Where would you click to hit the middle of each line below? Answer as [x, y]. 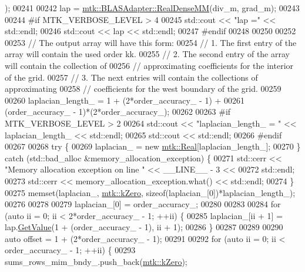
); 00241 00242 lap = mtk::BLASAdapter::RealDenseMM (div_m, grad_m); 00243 [152, 8]
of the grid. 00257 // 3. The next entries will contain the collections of [131, 77]
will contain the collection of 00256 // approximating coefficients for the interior [149, 65]
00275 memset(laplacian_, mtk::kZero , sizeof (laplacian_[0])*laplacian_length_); [150, 192]
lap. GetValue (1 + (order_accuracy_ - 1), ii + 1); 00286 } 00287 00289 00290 [144, 227]
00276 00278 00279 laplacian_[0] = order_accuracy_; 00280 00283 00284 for [143, 204]
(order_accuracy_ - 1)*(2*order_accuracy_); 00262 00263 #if [118, 112]
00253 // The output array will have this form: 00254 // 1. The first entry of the [151, 42]
